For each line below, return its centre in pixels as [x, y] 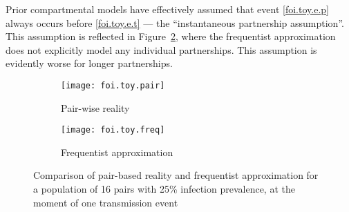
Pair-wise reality [95, 107]
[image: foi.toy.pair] [113, 85]
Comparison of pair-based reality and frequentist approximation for [176, 175]
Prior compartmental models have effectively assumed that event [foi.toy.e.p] [167, 9]
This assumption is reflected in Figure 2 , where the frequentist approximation [171, 36]
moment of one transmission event [106, 202]
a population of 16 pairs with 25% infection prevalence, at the [164, 189]
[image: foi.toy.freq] [113, 130]
